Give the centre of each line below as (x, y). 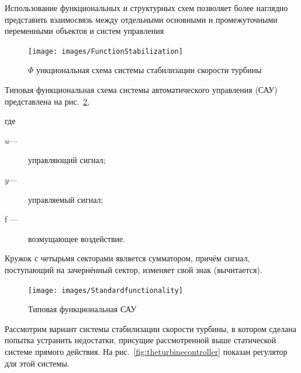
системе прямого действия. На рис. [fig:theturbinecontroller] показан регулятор (146, 351)
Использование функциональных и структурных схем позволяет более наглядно (146, 8)
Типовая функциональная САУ (82, 309)
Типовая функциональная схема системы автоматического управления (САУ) (141, 90)
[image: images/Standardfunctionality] (105, 290)
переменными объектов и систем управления (84, 31)
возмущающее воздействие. (77, 238)
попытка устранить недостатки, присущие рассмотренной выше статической (141, 340)
